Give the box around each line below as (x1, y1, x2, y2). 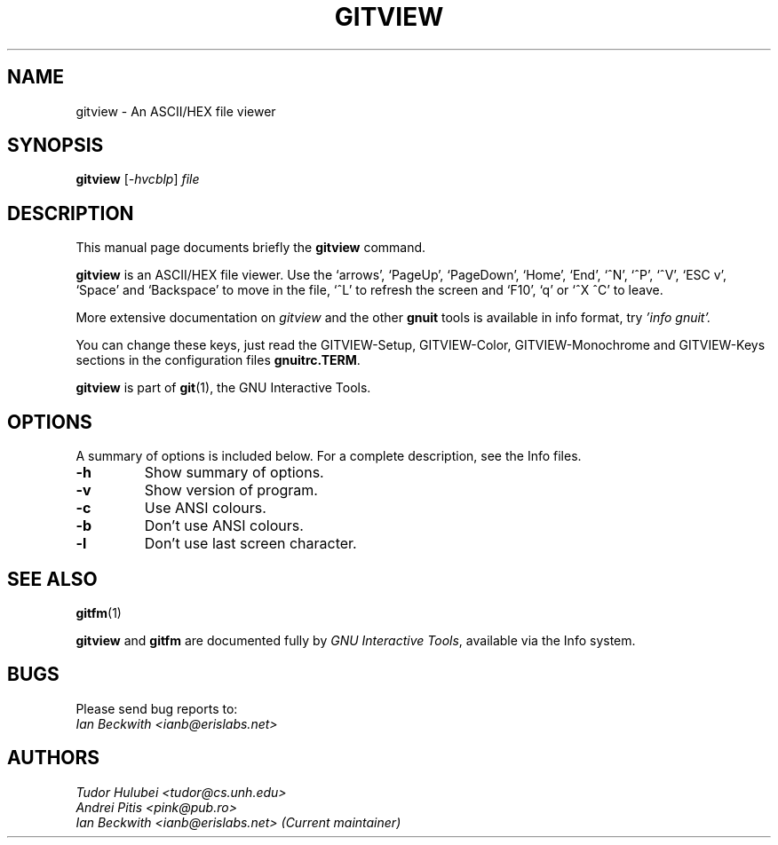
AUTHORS (7, 746, 100, 770)
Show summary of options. (144, 463, 324, 482)
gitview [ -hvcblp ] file (75, 171, 200, 187)
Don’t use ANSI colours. (144, 517, 304, 535)
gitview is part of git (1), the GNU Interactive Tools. (75, 380, 371, 396)
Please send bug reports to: (75, 700, 238, 716)
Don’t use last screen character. (144, 534, 357, 553)
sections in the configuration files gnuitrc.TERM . (75, 352, 361, 368)
